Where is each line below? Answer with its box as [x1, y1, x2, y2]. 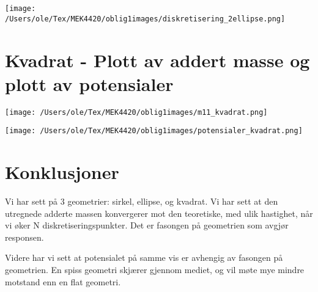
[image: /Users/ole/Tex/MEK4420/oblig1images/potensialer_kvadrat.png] [5, 126, 303, 136]
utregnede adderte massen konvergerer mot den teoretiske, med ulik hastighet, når [5, 206, 313, 219]
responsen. [5, 230, 44, 243]
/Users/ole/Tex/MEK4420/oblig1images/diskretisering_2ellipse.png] [5, 14, 286, 23]
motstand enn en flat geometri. [5, 275, 121, 288]
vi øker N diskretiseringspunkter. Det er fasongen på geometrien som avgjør [5, 219, 289, 232]
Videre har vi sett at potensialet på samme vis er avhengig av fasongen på [5, 251, 283, 264]
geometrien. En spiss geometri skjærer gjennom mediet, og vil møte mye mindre [5, 263, 305, 276]
